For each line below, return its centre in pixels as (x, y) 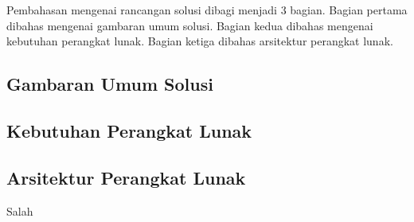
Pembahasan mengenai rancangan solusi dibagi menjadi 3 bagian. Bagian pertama (207, 10)
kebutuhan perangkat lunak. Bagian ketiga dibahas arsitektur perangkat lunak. (200, 41)
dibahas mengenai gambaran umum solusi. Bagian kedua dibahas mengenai (190, 25)
